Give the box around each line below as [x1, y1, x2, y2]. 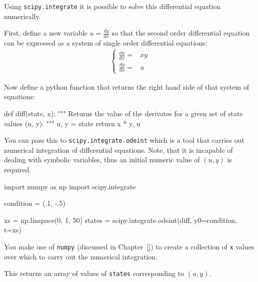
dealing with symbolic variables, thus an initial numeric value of [4, 154, 200, 165]
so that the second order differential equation [111, 28, 250, 38]
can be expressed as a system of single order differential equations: [4, 38, 207, 48]
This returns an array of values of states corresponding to [4, 268, 184, 278]
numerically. [4, 11, 41, 21]
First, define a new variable [4, 28, 87, 38]
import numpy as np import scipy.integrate [4, 181, 136, 191]
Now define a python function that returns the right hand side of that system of [4, 81, 249, 92]
